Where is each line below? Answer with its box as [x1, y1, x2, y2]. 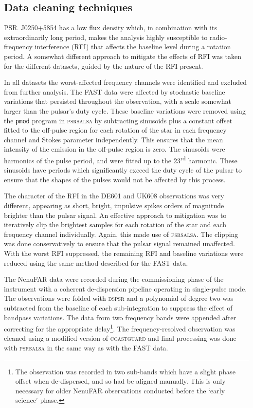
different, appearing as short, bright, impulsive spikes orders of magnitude [4, 200, 224, 211]
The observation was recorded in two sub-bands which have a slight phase [15, 366, 235, 376]
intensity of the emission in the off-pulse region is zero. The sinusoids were [4, 144, 225, 154]
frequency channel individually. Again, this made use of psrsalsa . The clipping [4, 229, 238, 239]
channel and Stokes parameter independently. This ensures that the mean [4, 134, 223, 144]
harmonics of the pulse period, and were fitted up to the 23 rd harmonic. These [4, 154, 237, 165]
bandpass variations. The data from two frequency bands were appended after [4, 312, 236, 322]
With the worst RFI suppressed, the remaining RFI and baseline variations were [4, 248, 244, 258]
